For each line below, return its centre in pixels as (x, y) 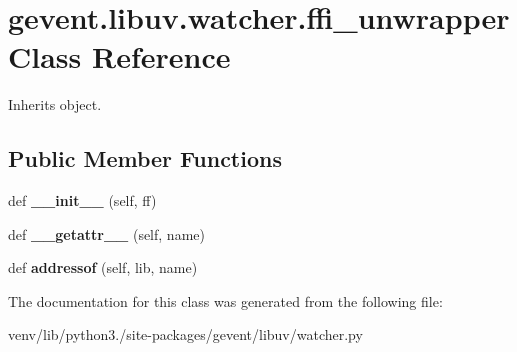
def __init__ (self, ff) (82, 200)
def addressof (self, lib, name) (103, 267)
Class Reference (119, 56)
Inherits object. (55, 104)
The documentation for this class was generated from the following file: (225, 300)
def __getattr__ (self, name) (106, 233)
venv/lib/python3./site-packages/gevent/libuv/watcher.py (185, 334)
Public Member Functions (145, 158)
